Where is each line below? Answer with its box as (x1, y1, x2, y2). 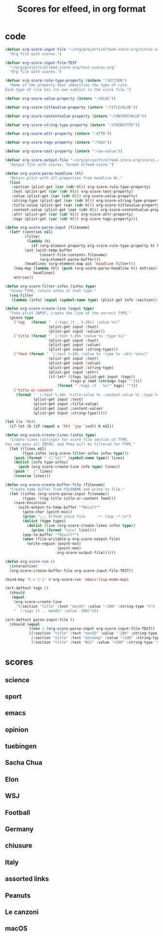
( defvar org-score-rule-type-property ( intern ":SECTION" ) (5, 78, 127, 83)
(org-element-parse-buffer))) (39, 257, 101, 262)
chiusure (5, 841, 33, 850)
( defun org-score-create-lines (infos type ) (5, 433, 97, 438)
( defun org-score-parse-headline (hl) (5, 171, 83, 176)
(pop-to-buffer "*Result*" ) (22, 532, 79, 537)
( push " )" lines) (14, 469, 53, 474)
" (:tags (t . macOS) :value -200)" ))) (14, 608, 98, 613)
